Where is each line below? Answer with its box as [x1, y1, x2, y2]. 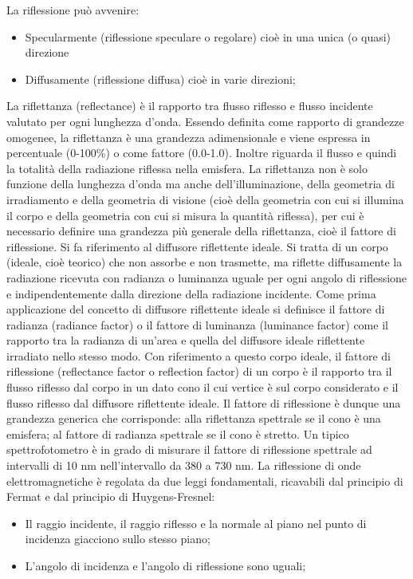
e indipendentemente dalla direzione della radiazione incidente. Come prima [6, 285, 376, 301]
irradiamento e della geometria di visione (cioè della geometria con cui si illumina [6, 191, 404, 207]
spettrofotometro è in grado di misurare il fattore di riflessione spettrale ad [6, 441, 372, 458]
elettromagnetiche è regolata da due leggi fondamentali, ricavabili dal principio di [6, 472, 403, 489]
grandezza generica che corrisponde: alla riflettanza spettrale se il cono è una [6, 410, 381, 427]
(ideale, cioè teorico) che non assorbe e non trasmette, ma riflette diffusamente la [6, 254, 403, 270]
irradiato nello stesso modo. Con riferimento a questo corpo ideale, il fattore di [6, 347, 391, 364]
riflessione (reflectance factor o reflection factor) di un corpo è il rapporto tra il [6, 363, 392, 380]
